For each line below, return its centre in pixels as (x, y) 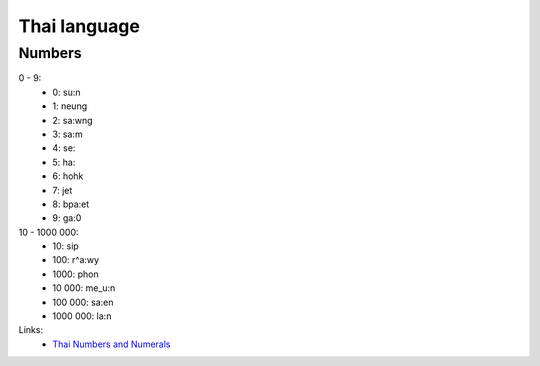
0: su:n (66, 92)
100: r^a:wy (76, 260)
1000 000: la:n (82, 316)
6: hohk (68, 176)
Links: (31, 330)
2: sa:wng (73, 120)
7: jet (62, 190)
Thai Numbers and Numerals (111, 344)
